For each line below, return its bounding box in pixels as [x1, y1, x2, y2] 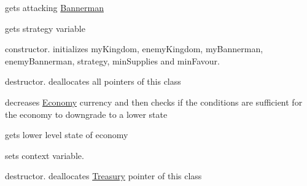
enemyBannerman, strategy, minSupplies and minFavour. [5, 54, 220, 67]
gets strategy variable [5, 21, 85, 34]
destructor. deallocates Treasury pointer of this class [5, 169, 202, 182]
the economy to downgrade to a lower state [5, 107, 168, 120]
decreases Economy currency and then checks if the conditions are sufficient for [5, 95, 303, 108]
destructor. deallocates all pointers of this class [5, 75, 181, 88]
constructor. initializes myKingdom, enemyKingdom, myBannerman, [5, 42, 263, 55]
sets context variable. [5, 149, 84, 161]
